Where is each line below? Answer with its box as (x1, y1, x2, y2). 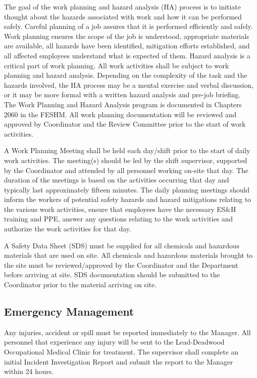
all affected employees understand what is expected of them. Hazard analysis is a (4, 50, 251, 60)
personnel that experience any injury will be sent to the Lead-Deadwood (4, 337, 225, 347)
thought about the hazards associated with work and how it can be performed (4, 11, 242, 21)
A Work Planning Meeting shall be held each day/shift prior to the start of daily (4, 145, 251, 156)
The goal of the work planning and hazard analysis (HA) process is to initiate (4, 1, 241, 11)
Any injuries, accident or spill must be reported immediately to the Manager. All (4, 327, 251, 337)
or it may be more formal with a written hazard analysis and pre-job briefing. (4, 89, 241, 100)
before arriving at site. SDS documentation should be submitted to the (4, 269, 220, 280)
